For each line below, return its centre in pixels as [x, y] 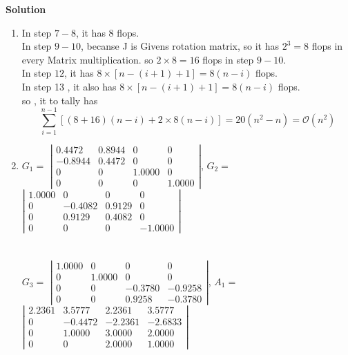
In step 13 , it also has [69, 86]
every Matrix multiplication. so [87, 59]
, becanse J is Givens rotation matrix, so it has [180, 46]
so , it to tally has [60, 100]
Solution [26, 9]
